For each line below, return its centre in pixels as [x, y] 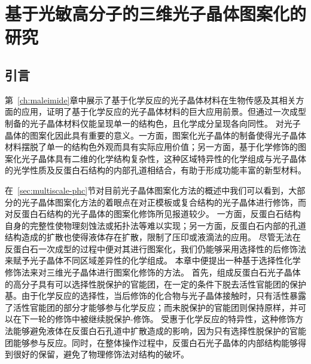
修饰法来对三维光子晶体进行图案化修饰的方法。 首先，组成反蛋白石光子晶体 [153, 272]
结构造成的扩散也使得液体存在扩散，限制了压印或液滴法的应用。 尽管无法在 [153, 237]
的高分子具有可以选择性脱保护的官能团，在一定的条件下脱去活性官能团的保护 [155, 284]
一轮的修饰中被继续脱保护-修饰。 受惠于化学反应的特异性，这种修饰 [162, 319]
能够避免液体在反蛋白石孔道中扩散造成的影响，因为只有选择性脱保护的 [151, 331]
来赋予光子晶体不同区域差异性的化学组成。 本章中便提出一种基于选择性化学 [153, 260]
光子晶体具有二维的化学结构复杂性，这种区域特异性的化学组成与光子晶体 [164, 158]
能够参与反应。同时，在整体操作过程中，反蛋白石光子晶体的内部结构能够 [155, 342]
